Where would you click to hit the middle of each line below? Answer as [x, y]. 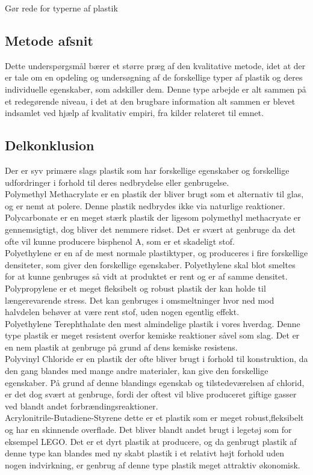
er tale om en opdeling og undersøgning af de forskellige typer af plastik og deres [154, 77]
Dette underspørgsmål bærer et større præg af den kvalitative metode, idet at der [155, 65]
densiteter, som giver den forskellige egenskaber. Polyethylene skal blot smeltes [150, 264]
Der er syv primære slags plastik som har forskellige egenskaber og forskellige [147, 170]
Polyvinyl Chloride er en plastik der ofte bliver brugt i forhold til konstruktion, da [156, 359]
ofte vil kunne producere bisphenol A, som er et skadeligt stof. [120, 241]
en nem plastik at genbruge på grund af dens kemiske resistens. [121, 347]
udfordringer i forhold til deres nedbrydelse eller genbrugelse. [117, 182]
